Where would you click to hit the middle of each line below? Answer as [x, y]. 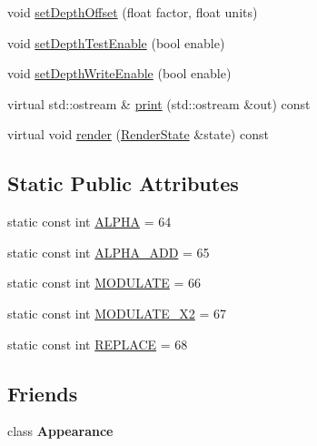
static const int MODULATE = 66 [104, 283]
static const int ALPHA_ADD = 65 [109, 252]
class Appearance [60, 431]
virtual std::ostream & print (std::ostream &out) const [159, 103]
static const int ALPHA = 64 [89, 222]
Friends [43, 393]
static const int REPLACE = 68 [98, 344]
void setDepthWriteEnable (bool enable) [119, 73]
